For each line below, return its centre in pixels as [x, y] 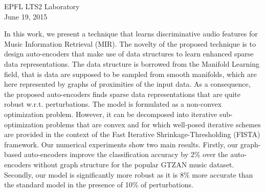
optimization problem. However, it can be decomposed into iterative [111, 114]
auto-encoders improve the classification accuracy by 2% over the [126, 154]
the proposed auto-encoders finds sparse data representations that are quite [122, 94]
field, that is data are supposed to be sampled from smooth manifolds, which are [130, 74]
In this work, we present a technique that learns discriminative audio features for [131, 34]
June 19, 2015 [26, 16]
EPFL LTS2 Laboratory [42, 6]
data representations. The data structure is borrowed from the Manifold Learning [132, 63]
